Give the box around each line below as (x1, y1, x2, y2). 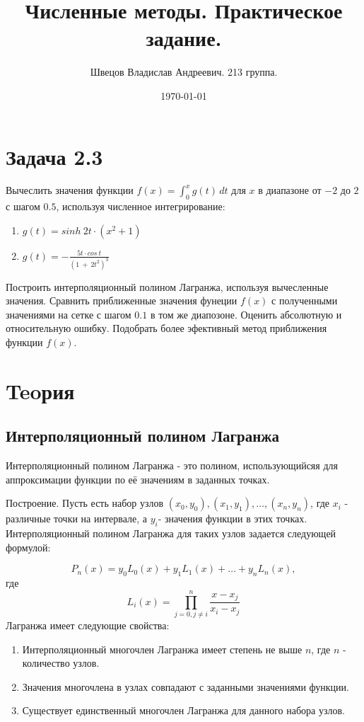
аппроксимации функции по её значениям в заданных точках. (6, 471, 270, 486)
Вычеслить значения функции (6, 183, 134, 197)
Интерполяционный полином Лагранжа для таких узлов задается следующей (6, 526, 336, 541)
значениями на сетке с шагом (6, 306, 131, 321)
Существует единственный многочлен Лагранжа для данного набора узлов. (22, 703, 345, 718)
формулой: (6, 539, 51, 554)
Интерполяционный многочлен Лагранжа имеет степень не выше (22, 641, 303, 656)
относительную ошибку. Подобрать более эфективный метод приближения (6, 321, 327, 336)
